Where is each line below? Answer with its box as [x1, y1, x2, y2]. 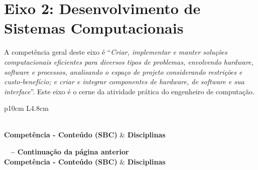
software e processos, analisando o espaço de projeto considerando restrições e [4, 66, 242, 77]
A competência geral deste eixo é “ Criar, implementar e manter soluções [4, 47, 227, 57]
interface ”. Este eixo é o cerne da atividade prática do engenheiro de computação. [4, 86, 254, 96]
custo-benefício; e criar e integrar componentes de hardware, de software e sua [4, 76, 244, 87]
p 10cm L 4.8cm [4, 103, 49, 113]
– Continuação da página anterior [11, 146, 129, 157]
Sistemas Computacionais [4, 18, 184, 38]
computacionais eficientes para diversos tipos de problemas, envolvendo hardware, [4, 56, 253, 67]
